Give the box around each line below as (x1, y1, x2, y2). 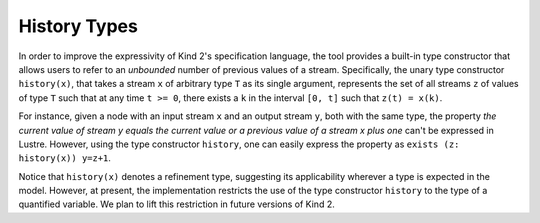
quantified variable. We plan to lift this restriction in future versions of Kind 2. (18, 198, 335, 210)
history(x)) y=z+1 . (18, 152, 112, 164)
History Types (18, 15, 139, 37)
